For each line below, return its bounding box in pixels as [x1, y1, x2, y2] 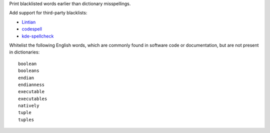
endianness [18, 81, 45, 87]
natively [18, 103, 39, 108]
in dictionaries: [9, 49, 40, 55]
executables [18, 95, 47, 101]
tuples [18, 116, 34, 122]
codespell [21, 26, 42, 32]
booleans [18, 68, 39, 73]
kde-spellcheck [21, 33, 54, 39]
